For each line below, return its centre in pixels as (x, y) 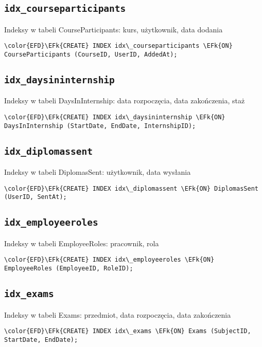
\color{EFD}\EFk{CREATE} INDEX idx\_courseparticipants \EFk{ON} (118, 46)
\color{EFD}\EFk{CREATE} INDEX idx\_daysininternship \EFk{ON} (115, 117)
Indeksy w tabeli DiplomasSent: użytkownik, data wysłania (98, 172)
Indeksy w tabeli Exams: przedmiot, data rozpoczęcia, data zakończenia (118, 314)
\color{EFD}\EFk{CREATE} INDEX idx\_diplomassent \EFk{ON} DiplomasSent (131, 188)
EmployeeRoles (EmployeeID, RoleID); (69, 269)
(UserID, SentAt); (36, 197)
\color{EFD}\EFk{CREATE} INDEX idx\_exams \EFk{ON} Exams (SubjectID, (128, 331)
